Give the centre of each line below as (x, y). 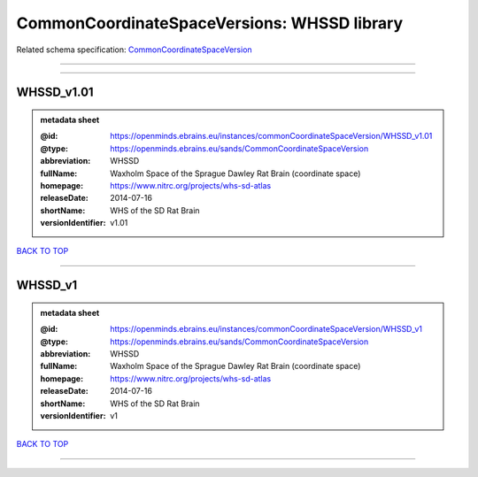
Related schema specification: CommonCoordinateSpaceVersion (134, 50)
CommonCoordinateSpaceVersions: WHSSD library (210, 23)
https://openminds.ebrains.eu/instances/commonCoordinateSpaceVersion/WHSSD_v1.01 (271, 136)
